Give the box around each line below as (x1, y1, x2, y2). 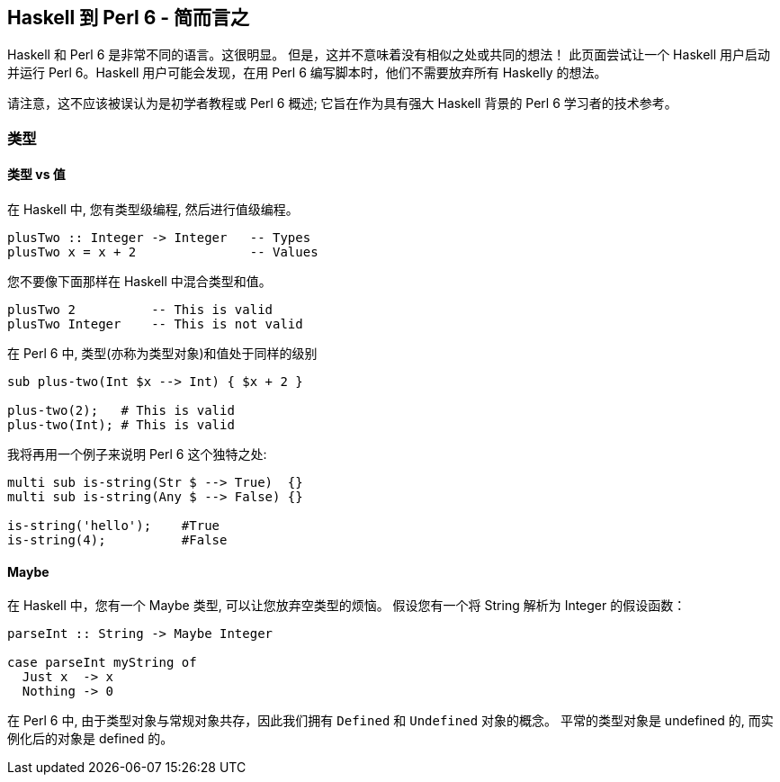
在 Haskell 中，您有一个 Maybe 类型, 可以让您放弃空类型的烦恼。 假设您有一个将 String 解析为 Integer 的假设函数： (7, 598, 686, 614)
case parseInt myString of (7, 655, 197, 670)
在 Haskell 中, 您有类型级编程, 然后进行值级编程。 (7, 202, 299, 218)
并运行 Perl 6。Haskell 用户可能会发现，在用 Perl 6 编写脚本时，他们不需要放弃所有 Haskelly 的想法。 (7, 65, 607, 81)
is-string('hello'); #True (7, 518, 220, 534)
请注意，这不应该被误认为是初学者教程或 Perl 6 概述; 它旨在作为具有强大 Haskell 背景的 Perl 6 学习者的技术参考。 (7, 95, 677, 112)
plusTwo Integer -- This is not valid (7, 317, 303, 332)
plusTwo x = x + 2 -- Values (7, 245, 318, 260)
